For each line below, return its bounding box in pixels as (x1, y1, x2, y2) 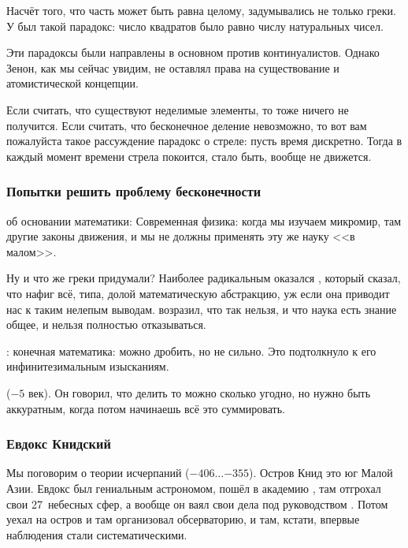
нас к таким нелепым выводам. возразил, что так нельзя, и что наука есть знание (6, 300, 397, 317)
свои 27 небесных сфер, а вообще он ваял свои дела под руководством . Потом (6, 495, 388, 512)
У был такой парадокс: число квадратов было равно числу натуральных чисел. (6, 17, 384, 34)
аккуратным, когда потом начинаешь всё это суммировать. (6, 400, 285, 416)
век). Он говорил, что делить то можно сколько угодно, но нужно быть (28, 384, 371, 401)
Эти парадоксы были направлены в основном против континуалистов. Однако (6, 44, 380, 61)
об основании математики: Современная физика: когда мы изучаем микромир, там (6, 212, 402, 229)
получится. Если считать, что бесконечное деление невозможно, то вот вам (6, 117, 367, 133)
